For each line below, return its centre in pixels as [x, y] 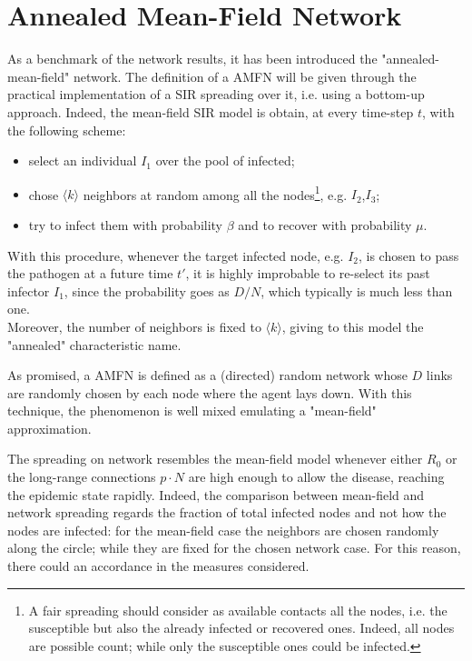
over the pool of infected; [225, 160]
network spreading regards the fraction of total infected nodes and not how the [227, 512]
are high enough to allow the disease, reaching [316, 477]
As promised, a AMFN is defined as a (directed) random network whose [207, 375]
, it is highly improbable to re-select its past [308, 273]
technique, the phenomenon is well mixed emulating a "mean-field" [192, 411]
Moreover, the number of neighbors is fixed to [134, 326]
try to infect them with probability [126, 224]
